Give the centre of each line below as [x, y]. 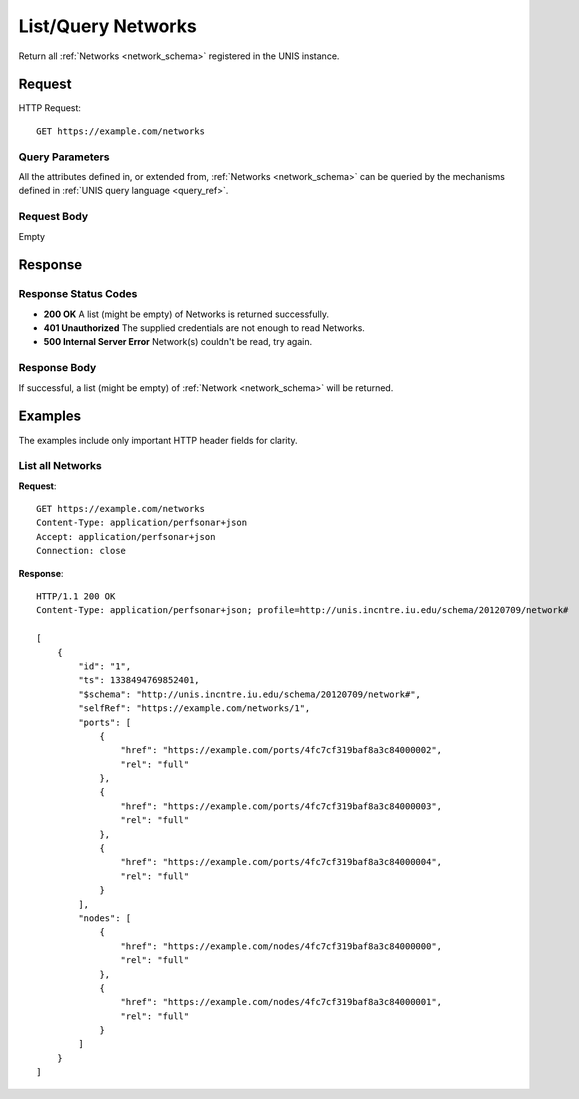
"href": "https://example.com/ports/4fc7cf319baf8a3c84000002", [281, 750]
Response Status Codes [78, 294]
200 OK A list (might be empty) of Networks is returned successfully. [186, 314]
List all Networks [60, 466]
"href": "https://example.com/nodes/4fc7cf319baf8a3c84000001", [281, 1002]
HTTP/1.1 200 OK [76, 596]
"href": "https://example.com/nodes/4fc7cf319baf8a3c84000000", [281, 946]
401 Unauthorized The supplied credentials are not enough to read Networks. [204, 328]
